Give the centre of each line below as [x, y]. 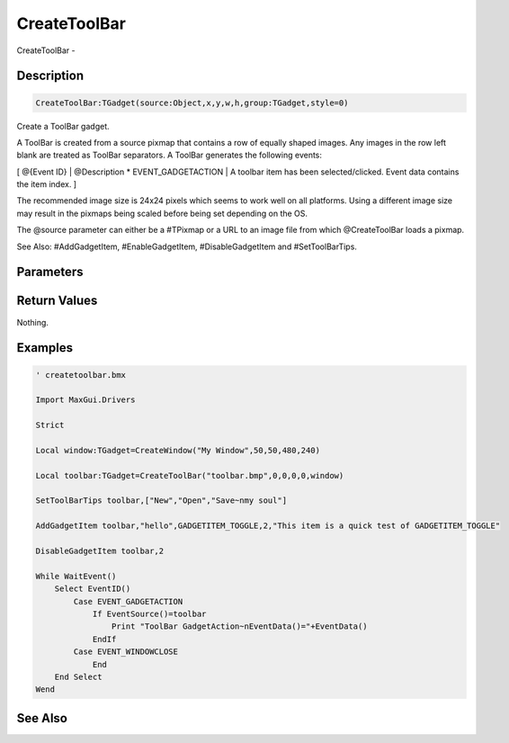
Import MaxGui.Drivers [85, 400]
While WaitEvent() [76, 576]
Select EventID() [93, 589]
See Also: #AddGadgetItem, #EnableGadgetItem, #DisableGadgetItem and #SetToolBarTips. [187, 246]
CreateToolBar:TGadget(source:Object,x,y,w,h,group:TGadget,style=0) [192, 103]
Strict [50, 425]
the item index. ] [46, 184]
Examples [45, 348]
